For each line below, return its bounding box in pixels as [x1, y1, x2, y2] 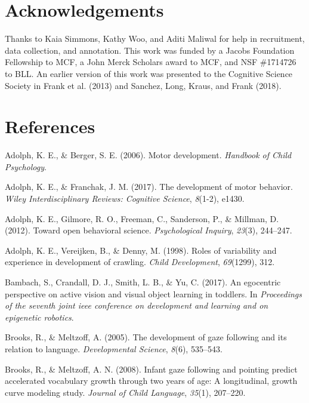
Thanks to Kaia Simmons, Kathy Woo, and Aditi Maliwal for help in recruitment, [5, 32, 305, 45]
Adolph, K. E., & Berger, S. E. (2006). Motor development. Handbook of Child [5, 149, 292, 161]
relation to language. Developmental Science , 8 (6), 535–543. [5, 342, 223, 355]
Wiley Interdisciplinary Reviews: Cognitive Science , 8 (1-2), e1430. [5, 192, 245, 204]
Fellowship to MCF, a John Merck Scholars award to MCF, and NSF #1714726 [5, 56, 296, 68]
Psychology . [5, 160, 47, 173]
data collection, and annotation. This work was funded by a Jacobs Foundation [5, 44, 295, 56]
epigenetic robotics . [5, 310, 74, 323]
